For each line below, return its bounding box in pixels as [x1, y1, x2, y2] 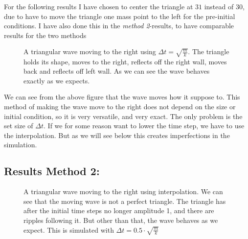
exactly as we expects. [23, 75, 90, 85]
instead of [204, 1, 234, 11]
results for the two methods [4, 30, 87, 40]
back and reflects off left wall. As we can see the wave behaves [23, 66, 210, 76]
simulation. [4, 139, 37, 150]
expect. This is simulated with [23, 224, 114, 235]
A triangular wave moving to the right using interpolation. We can [23, 186, 223, 197]
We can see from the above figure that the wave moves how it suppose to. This [4, 92, 240, 102]
